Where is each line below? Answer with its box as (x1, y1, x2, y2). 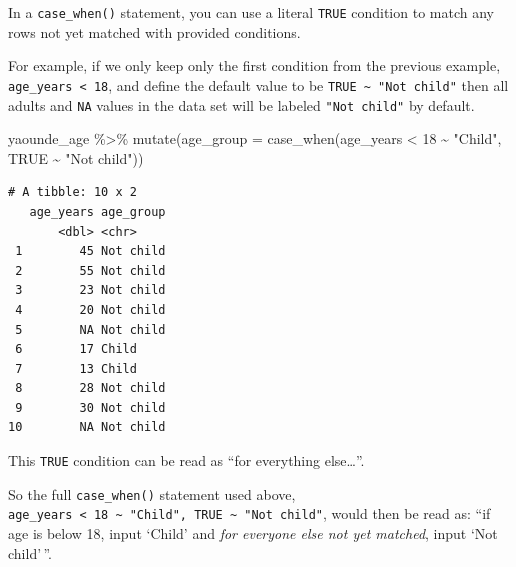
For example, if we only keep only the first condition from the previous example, (8, 55, 501, 76)
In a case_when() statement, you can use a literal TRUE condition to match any (8, 2, 494, 22)
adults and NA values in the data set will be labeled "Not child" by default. (8, 94, 475, 115)
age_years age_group (29, 204, 166, 219)
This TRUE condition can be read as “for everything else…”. (8, 450, 365, 471)
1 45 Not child (15, 244, 166, 259)
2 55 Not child (15, 263, 166, 278)
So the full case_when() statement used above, (8, 483, 296, 504)
